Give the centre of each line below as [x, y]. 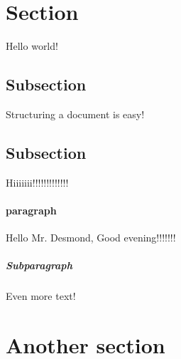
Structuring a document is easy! [75, 114]
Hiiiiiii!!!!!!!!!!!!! [37, 182]
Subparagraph [39, 265]
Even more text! [41, 296]
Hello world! [32, 46]
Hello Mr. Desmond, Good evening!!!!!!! [91, 238]
